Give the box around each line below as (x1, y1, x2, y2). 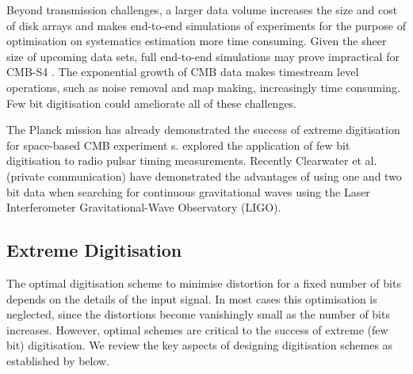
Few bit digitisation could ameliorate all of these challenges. (6, 94, 297, 111)
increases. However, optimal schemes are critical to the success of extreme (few (6, 321, 388, 338)
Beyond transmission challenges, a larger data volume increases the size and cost (6, 2, 398, 17)
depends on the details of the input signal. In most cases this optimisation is (6, 290, 377, 307)
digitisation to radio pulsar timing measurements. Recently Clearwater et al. (6, 152, 377, 169)
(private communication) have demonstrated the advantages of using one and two (6, 167, 402, 184)
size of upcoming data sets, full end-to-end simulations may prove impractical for (6, 48, 400, 64)
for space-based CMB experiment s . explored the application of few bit (6, 136, 350, 153)
